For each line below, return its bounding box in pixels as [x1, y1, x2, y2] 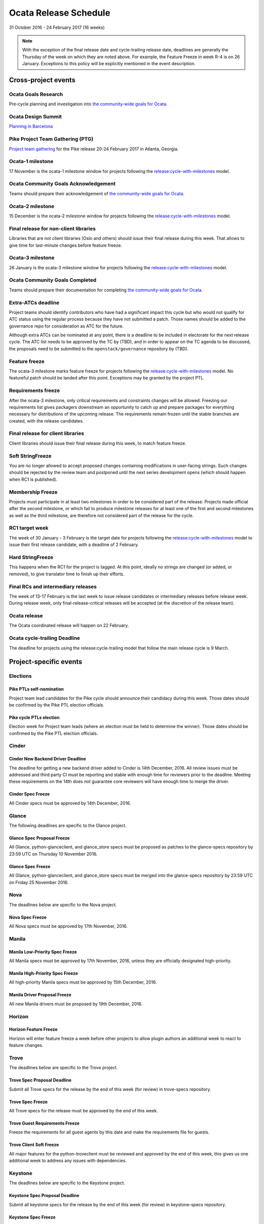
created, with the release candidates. [9, 418, 84, 424]
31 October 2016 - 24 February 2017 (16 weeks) [9, 24, 105, 30]
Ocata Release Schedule [9, 7, 110, 18]
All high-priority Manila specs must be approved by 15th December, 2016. [9, 979, 157, 985]
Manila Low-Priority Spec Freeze [9, 949, 77, 955]
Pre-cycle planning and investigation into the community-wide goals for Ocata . [9, 101, 168, 107]
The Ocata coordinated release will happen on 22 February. [9, 622, 129, 629]
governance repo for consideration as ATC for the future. [9, 323, 124, 329]
